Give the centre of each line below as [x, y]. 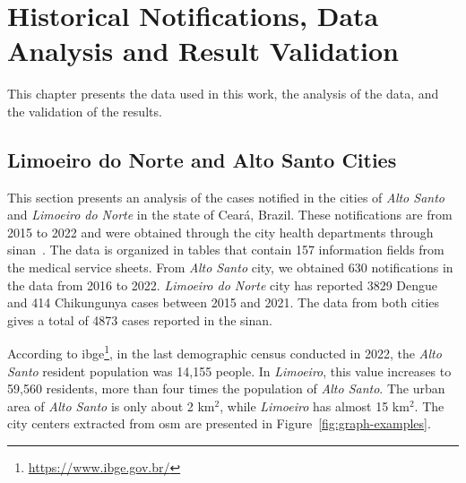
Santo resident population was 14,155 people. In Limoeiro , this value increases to [229, 371]
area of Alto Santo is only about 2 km [111, 405]
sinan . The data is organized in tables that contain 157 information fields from [226, 250]
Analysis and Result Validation [203, 51]
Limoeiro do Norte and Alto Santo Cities [202, 159]
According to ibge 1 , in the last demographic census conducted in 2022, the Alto [224, 352]
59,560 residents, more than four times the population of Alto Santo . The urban [226, 388]
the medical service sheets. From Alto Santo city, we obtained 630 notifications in [230, 267]
